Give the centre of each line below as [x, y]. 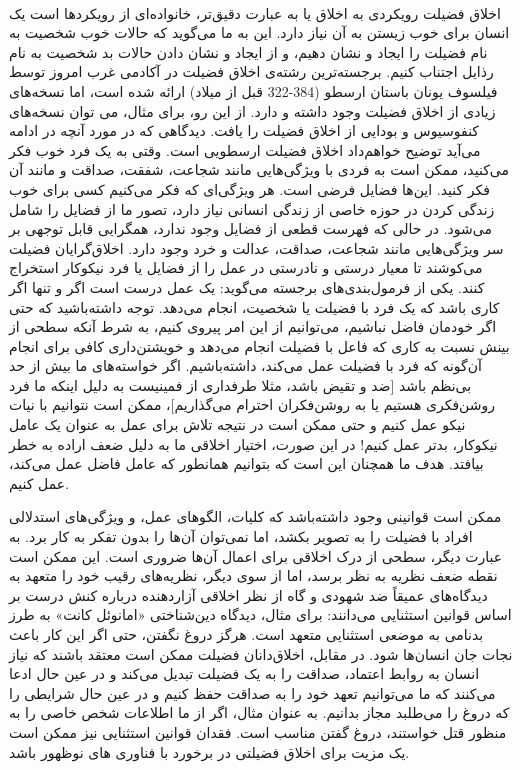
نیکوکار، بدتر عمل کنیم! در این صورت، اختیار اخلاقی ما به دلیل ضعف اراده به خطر [253, 443]
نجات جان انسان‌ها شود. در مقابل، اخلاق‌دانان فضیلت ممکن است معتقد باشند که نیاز [261, 653]
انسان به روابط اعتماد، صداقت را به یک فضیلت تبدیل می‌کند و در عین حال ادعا [244, 673]
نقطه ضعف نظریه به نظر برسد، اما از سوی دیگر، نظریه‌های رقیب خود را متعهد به [253, 575]
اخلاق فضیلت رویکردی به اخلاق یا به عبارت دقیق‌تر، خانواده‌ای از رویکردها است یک [255, 12]
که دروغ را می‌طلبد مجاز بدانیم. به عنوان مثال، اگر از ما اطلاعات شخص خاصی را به [259, 712]
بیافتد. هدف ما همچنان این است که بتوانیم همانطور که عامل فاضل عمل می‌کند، [246, 463]
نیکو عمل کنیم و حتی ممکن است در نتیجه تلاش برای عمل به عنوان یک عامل [237, 424]
